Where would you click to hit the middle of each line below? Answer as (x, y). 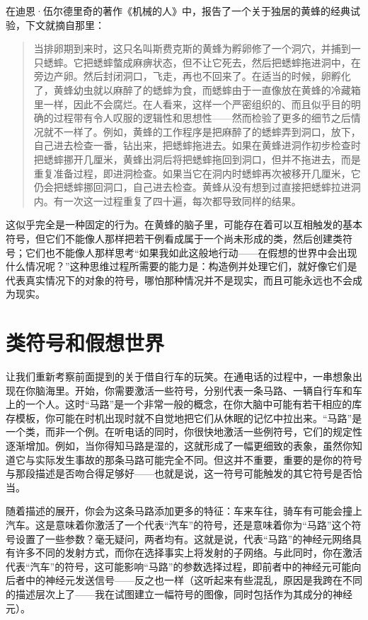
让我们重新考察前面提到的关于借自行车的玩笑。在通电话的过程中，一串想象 (179, 376)
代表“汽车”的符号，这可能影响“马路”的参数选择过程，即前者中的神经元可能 (179, 566)
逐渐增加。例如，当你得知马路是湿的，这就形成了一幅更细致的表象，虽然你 (179, 445)
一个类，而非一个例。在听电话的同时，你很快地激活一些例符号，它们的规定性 (184, 432)
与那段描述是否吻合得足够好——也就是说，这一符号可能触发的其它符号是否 (179, 473)
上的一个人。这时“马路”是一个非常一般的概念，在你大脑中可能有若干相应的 (179, 404)
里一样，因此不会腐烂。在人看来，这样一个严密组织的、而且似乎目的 (192, 104)
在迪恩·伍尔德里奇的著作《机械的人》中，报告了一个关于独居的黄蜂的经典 (178, 11)
